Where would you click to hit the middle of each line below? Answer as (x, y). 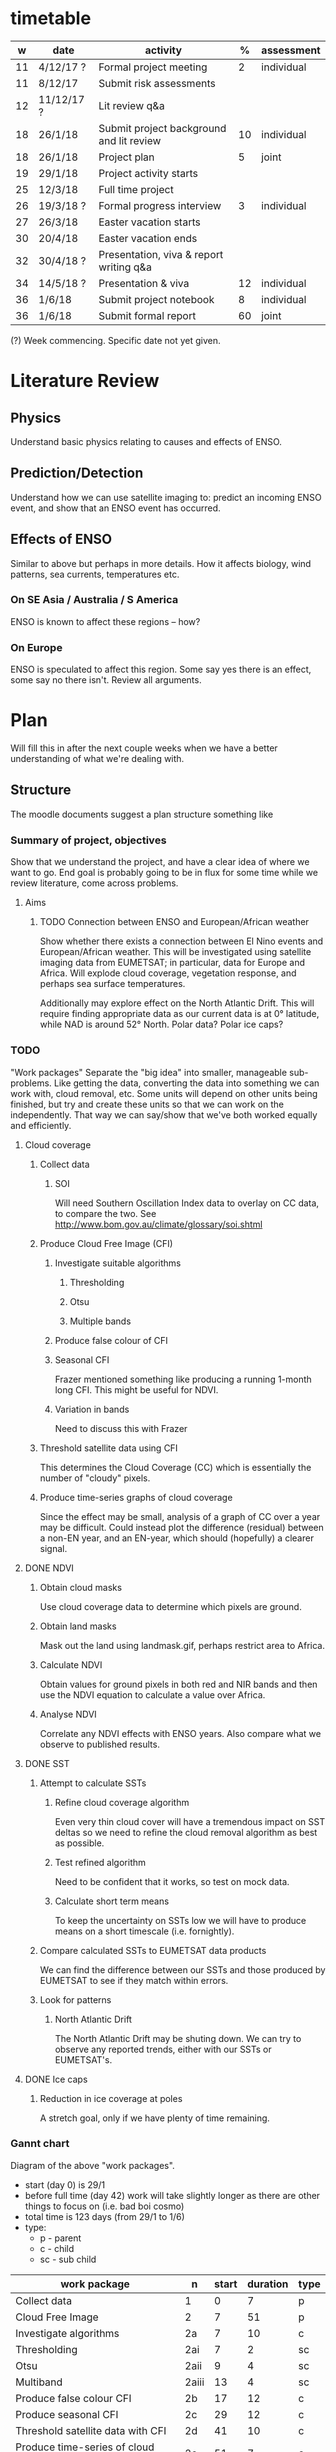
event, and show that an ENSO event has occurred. (116, 508)
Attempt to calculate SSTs (93, 1783)
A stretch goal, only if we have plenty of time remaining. (154, 2118)
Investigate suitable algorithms (118, 1263)
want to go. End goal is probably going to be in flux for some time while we (164, 873)
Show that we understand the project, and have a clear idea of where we (160, 862)
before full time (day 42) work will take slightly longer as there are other (172, 2195)
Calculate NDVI (71, 1664)
